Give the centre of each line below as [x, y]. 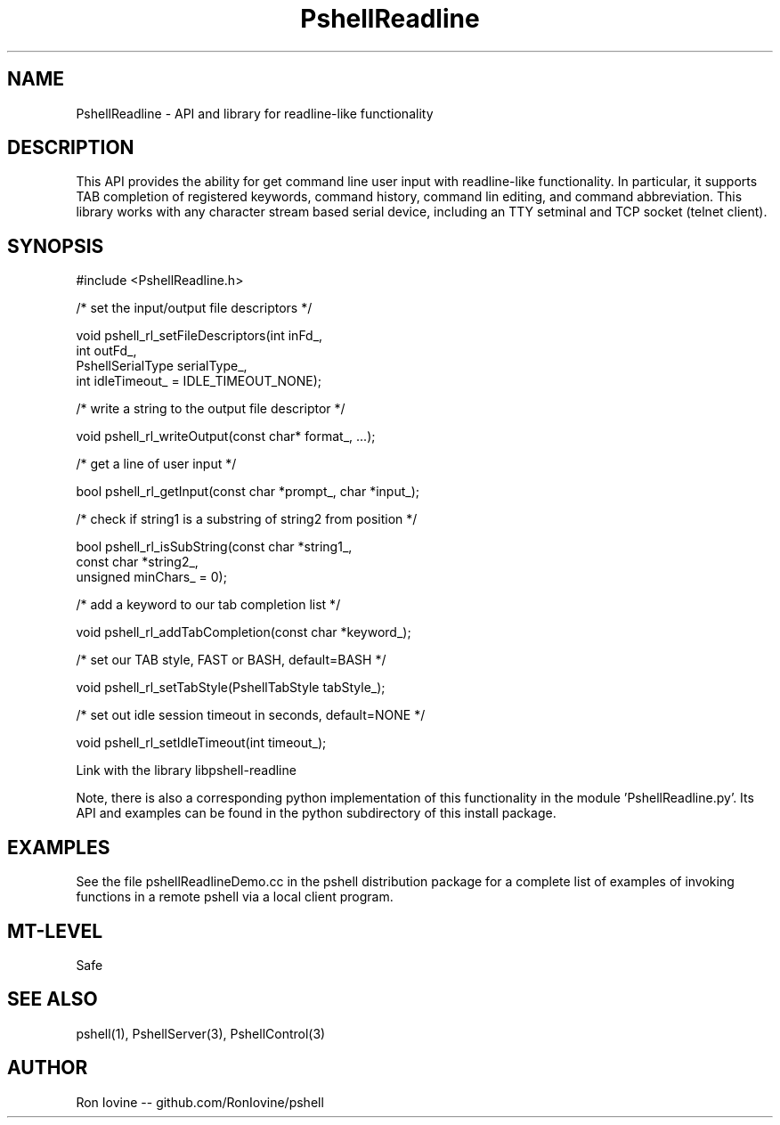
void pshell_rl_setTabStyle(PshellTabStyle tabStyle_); [231, 688]
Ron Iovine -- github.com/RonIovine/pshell [200, 1102]
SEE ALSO [53, 999]
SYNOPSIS [56, 246]
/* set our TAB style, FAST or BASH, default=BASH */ [231, 660]
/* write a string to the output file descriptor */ [211, 409]
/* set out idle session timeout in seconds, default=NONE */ [251, 715]
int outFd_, [106, 351]
